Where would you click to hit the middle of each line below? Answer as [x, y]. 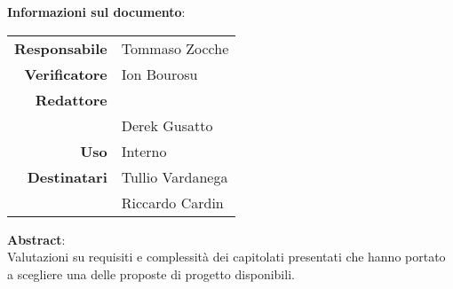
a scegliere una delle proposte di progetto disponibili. [151, 273]
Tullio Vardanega [175, 176]
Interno [144, 151]
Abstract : [36, 239]
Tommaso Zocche [175, 48]
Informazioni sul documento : [96, 12]
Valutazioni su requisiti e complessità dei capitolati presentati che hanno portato [226, 257]
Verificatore [66, 74]
